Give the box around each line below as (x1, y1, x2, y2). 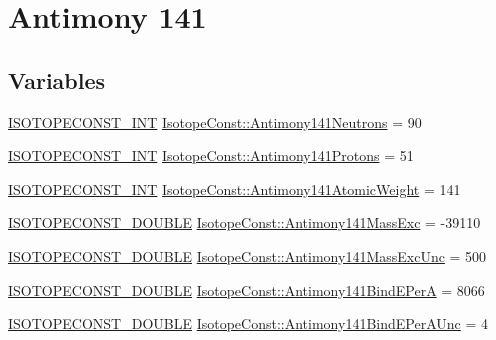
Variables (8, 64, 106, 95)
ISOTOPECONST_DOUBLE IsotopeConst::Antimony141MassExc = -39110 (8, 212, 481, 233)
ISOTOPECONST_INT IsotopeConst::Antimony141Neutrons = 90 (8, 111, 422, 132)
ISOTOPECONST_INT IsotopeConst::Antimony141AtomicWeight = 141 (8, 178, 461, 199)
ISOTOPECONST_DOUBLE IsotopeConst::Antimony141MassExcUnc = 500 (8, 245, 487, 266)
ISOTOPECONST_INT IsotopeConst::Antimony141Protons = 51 (8, 145, 414, 166)
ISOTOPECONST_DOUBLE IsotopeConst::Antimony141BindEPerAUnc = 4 (8, 313, 488, 334)
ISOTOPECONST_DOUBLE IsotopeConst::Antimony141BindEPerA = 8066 (8, 279, 485, 300)
